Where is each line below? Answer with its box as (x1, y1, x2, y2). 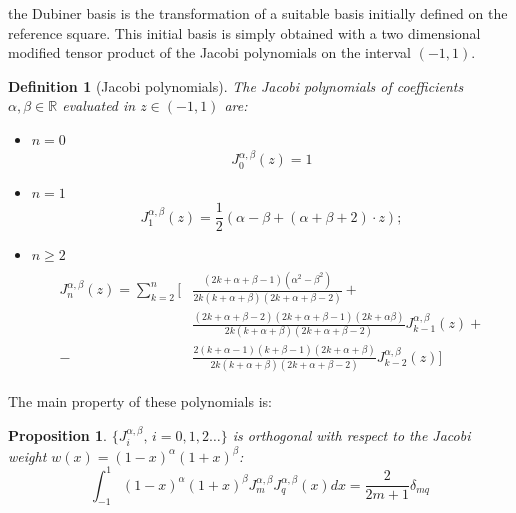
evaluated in (62, 95, 136, 116)
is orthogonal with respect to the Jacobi (232, 424, 471, 445)
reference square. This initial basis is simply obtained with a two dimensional (8, 22, 481, 43)
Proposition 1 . (8, 424, 107, 445)
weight (8, 445, 47, 466)
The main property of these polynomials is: (8, 391, 272, 412)
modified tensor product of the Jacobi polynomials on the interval (8, 42, 412, 63)
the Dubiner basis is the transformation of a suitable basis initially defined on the (8, 3, 508, 23)
